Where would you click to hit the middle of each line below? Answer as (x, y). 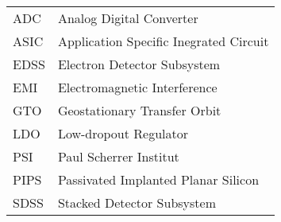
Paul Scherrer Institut (118, 156)
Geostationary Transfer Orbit (139, 110)
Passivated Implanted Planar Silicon (158, 179)
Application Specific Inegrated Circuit (163, 41)
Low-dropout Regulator (123, 133)
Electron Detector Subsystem (139, 64)
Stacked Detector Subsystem (137, 203)
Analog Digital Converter (128, 18)
